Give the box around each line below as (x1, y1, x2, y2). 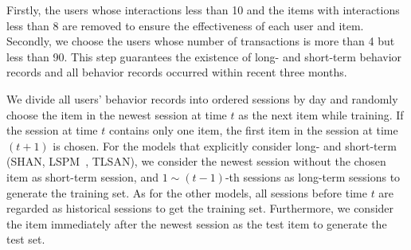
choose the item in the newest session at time (6, 106, 227, 123)
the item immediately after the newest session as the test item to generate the (6, 215, 387, 232)
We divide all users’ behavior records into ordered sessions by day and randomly (6, 90, 398, 107)
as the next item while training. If (238, 106, 404, 123)
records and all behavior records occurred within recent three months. (6, 64, 347, 80)
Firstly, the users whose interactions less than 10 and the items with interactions (6, 2, 400, 18)
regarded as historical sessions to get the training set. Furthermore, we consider (6, 200, 394, 217)
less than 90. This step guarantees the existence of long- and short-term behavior (6, 48, 402, 64)
